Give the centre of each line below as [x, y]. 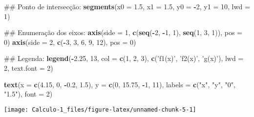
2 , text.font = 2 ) [29, 68]
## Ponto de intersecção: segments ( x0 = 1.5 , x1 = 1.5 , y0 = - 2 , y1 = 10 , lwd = [127, 6]
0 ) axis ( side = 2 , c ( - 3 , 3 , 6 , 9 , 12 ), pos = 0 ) [70, 42]
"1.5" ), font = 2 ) [28, 94]
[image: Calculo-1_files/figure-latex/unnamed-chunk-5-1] [100, 109]
